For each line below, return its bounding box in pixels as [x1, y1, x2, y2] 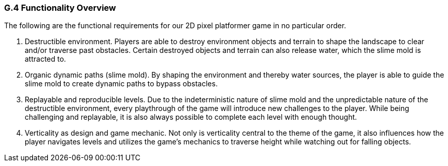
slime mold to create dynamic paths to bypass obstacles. [25, 79, 218, 88]
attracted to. [25, 54, 66, 64]
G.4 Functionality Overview [4, 3, 116, 13]
